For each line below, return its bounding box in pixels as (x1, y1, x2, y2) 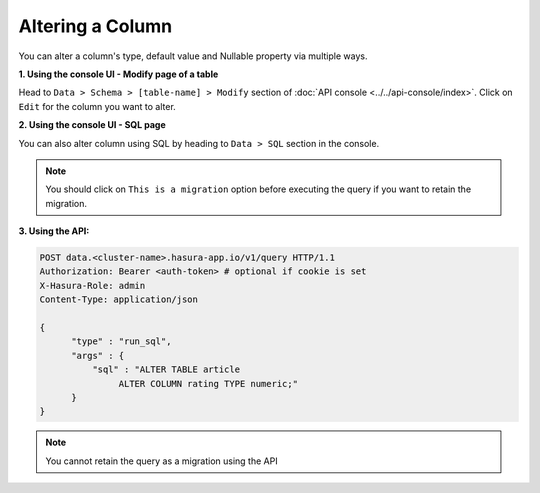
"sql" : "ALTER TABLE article (91, 364, 240, 375)
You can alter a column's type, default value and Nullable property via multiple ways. (18, 50, 368, 62)
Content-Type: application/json (39, 294, 199, 305)
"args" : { (71, 350, 125, 361)
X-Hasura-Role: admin (39, 280, 146, 291)
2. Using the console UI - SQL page (18, 119, 166, 131)
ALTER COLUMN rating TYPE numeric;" (118, 378, 299, 389)
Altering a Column (18, 15, 173, 37)
